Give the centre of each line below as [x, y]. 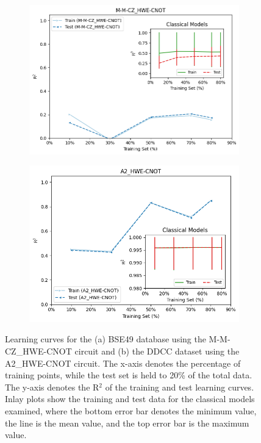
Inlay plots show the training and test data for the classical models [130, 399]
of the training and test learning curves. [180, 387]
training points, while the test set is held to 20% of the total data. [129, 375]
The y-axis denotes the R [52, 387]
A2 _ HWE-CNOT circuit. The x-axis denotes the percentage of [123, 363]
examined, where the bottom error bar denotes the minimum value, [131, 411]
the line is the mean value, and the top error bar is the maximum [127, 423]
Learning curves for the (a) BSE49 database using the [105, 339]
